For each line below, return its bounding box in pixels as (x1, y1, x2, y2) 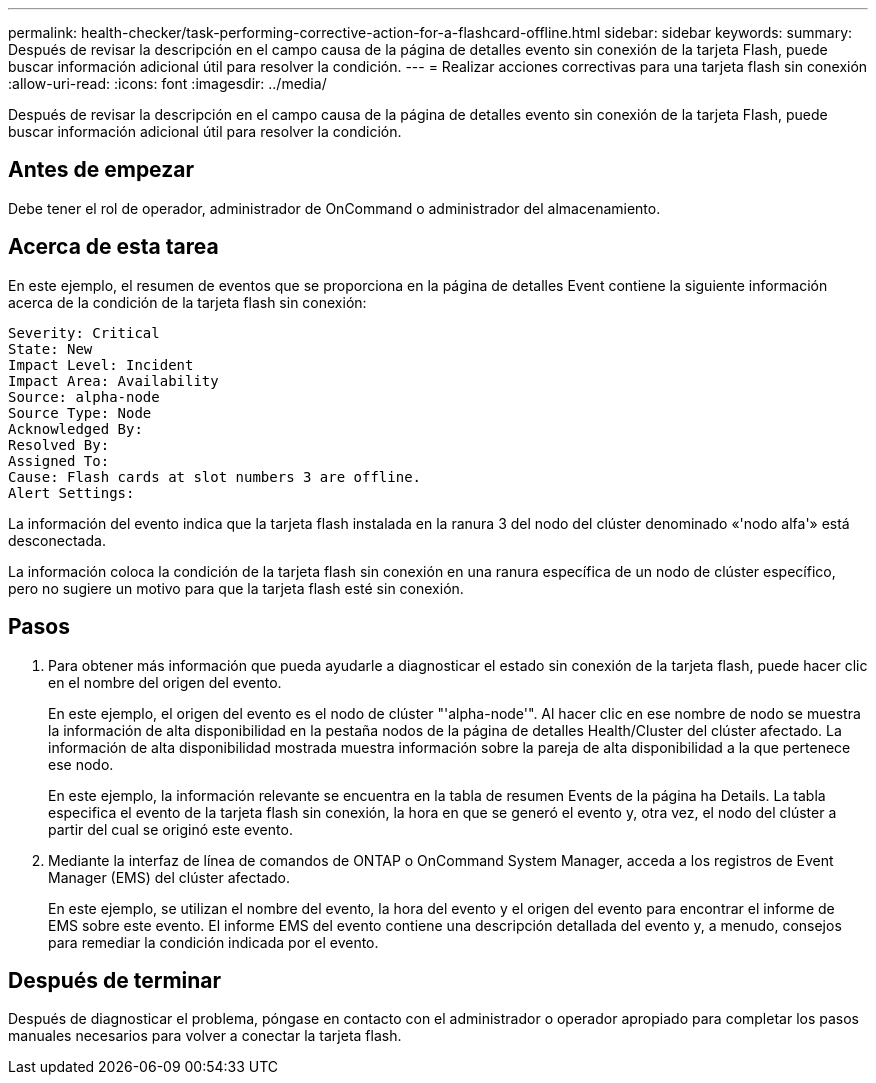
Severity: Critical (8, 324, 160, 341)
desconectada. (8, 531, 106, 549)
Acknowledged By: (8, 420, 143, 437)
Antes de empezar (8, 157, 194, 183)
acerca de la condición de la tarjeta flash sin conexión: (8, 293, 367, 311)
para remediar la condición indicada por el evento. (48, 933, 379, 951)
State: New (8, 340, 93, 357)
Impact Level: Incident (8, 356, 194, 373)
